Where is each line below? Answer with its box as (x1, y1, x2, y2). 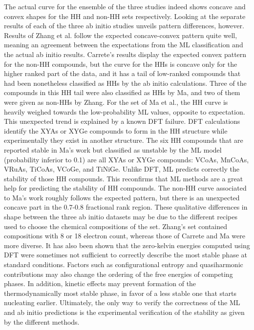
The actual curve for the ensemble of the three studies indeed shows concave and (4, 1, 246, 11)
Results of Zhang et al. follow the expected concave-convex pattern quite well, (4, 30, 237, 40)
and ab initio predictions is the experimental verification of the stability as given (4, 307, 245, 317)
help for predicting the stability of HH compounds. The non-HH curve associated (4, 183, 247, 193)
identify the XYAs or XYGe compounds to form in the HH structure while (4, 125, 228, 136)
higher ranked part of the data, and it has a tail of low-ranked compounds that (4, 68, 241, 78)
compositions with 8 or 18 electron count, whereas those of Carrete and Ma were (4, 231, 245, 241)
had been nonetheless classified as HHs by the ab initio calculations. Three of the (4, 78, 247, 88)
